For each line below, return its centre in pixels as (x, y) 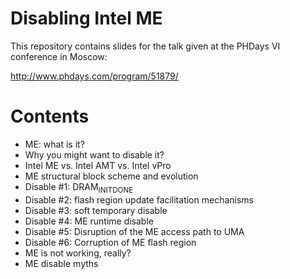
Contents (50, 116)
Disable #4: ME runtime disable (89, 221)
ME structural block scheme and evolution (111, 176)
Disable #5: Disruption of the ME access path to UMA (134, 231)
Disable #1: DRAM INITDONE (79, 187)
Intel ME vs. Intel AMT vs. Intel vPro (98, 165)
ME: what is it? (54, 144)
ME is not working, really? (78, 253)
